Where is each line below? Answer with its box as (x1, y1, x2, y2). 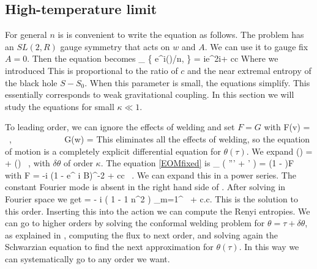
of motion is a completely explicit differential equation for (5, 144, 221, 157)
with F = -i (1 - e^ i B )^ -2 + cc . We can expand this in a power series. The (5, 168, 296, 181)
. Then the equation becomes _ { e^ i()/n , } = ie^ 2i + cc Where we (27, 52, 278, 65)
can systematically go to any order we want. (5, 252, 170, 265)
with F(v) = (264, 120, 310, 133)
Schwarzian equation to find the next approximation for (5, 240, 214, 253)
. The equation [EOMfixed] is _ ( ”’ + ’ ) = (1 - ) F (100, 157, 294, 169)
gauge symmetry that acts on (60, 40, 170, 53)
